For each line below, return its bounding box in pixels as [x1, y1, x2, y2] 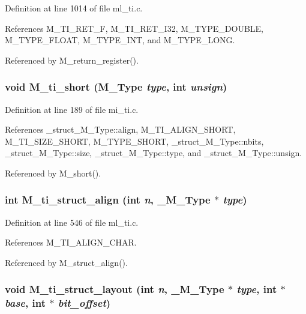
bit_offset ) [58, 295, 111, 310]
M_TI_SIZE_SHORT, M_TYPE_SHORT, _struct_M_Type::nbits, [5, 134, 264, 147]
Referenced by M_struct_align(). [5, 256, 128, 268]
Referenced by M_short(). [5, 166, 101, 179]
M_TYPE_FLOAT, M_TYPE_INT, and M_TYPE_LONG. [5, 34, 235, 46]
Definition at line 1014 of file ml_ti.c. [5, 2, 143, 14]
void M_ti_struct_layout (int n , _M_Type [5, 282, 224, 297]
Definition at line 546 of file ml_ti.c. [5, 216, 139, 228]
